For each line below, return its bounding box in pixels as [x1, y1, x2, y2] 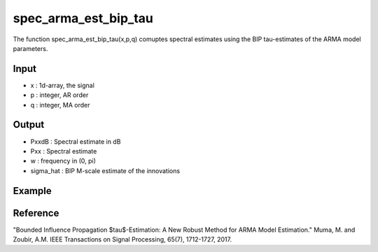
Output [13, 119, 45, 131]
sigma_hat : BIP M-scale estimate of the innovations [30, 166, 181, 175]
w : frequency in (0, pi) [30, 157, 96, 165]
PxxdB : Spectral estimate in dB [30, 137, 121, 146]
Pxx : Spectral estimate [30, 147, 97, 155]
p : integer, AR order [30, 91, 89, 99]
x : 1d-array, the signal [30, 81, 94, 89]
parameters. [13, 44, 48, 52]
